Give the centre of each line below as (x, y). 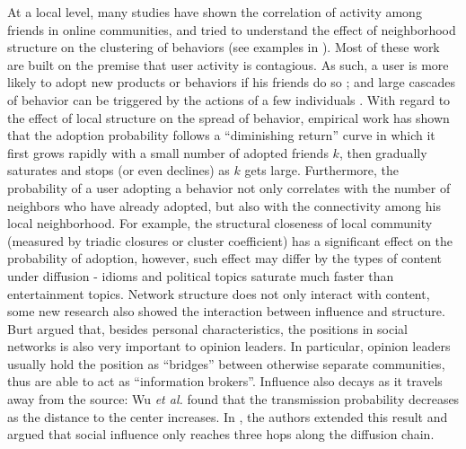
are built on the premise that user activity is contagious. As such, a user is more (228, 64)
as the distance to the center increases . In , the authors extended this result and (228, 416)
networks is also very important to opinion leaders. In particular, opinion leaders (229, 346)
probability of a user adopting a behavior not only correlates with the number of (229, 187)
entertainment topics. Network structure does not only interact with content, (219, 293)
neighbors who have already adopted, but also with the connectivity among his (224, 205)
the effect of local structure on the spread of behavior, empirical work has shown (229, 117)
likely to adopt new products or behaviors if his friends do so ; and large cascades (231, 82)
